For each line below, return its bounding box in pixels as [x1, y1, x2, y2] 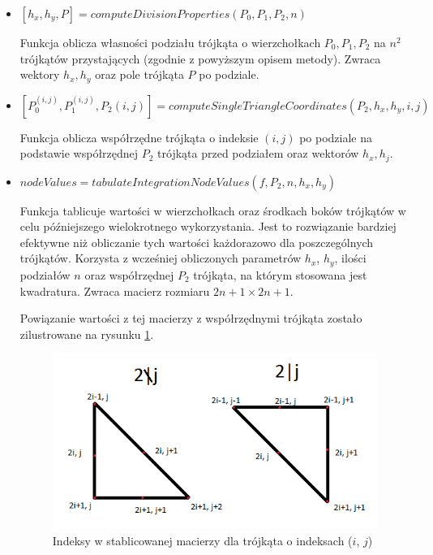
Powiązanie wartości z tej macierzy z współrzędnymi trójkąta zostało [19, 310, 362, 327]
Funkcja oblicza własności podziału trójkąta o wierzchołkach [19, 34, 321, 50]
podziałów [19, 266, 71, 283]
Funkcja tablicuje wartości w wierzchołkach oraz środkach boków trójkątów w [19, 202, 406, 219]
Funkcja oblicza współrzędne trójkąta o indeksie [19, 128, 259, 145]
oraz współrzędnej [84, 266, 174, 283]
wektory [19, 66, 60, 83]
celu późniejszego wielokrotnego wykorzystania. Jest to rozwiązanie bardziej [19, 218, 397, 235]
